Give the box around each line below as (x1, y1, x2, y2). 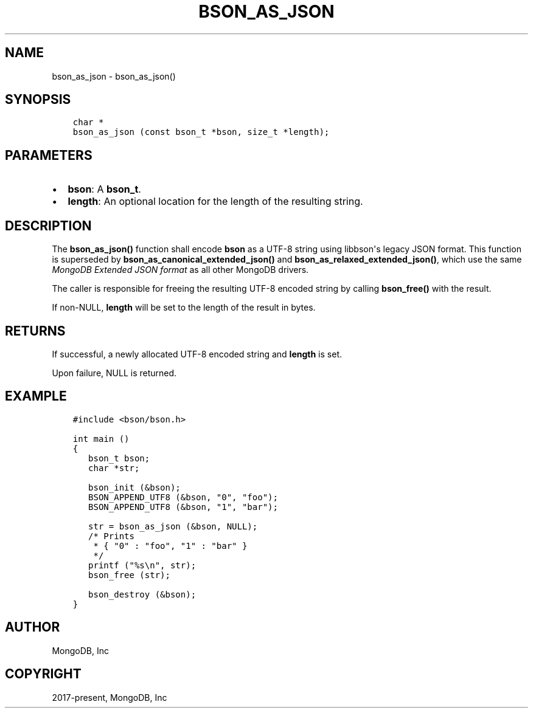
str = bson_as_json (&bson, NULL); (88, 521, 258, 531)
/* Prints (88, 531, 134, 541)
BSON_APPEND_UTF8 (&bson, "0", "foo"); (88, 492, 278, 502)
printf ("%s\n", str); (88, 560, 197, 570)
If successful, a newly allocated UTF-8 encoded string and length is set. (52, 348, 342, 359)
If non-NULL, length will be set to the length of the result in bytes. (52, 302, 316, 313)
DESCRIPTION (5, 218, 92, 233)
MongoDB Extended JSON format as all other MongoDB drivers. (52, 264, 309, 275)
